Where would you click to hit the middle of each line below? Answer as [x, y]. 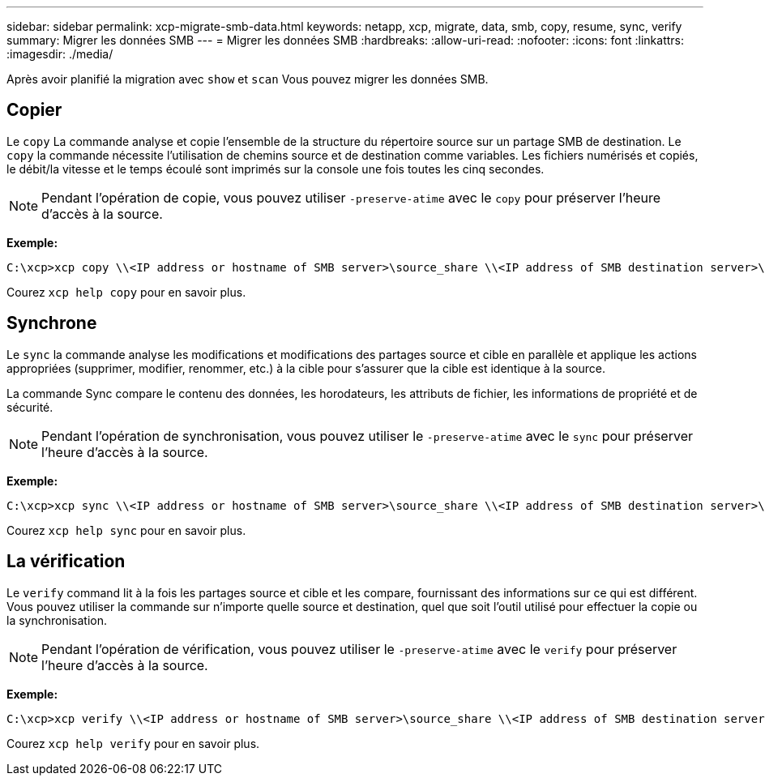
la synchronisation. [57, 620]
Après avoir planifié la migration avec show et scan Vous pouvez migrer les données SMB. [248, 79]
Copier [34, 110]
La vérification [66, 562]
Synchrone [52, 323]
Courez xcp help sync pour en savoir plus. [126, 530]
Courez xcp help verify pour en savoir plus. [133, 743]
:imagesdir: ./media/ [60, 54]
